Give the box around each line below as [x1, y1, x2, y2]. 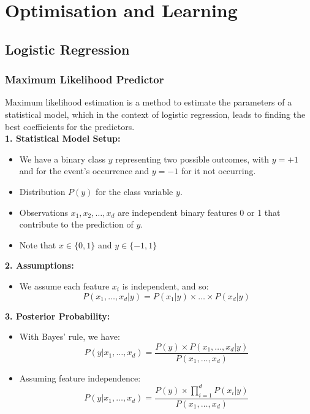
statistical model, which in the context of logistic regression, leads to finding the [5, 107, 306, 120]
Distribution [19, 185, 66, 197]
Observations [19, 205, 68, 218]
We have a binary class [19, 152, 105, 165]
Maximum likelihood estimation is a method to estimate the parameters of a [5, 96, 292, 109]
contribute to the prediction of [19, 218, 134, 231]
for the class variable [96, 185, 173, 197]
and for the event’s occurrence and [19, 164, 149, 177]
